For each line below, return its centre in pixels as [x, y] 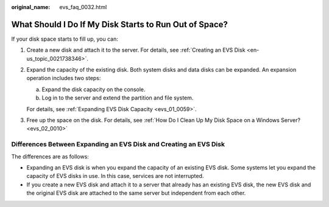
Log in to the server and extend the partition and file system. [118, 98]
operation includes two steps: [64, 78]
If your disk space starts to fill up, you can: [65, 39]
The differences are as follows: [50, 156]
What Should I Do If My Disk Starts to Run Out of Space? [120, 24]
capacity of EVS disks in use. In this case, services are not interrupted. [115, 176]
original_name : [31, 7]
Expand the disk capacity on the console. [94, 89]
